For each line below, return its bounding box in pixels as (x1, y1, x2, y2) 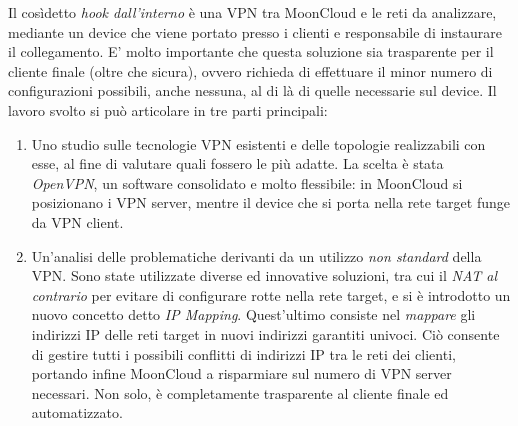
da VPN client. (31, 211, 124, 232)
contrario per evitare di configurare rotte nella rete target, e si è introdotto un (31, 284, 511, 305)
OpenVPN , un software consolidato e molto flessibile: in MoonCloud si (31, 172, 463, 193)
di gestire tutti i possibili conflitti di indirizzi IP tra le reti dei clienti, (31, 343, 456, 364)
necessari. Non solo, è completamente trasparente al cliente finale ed (31, 382, 449, 403)
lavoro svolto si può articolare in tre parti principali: (8, 99, 328, 120)
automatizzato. (31, 402, 123, 423)
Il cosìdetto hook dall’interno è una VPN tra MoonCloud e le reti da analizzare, (8, 2, 497, 22)
